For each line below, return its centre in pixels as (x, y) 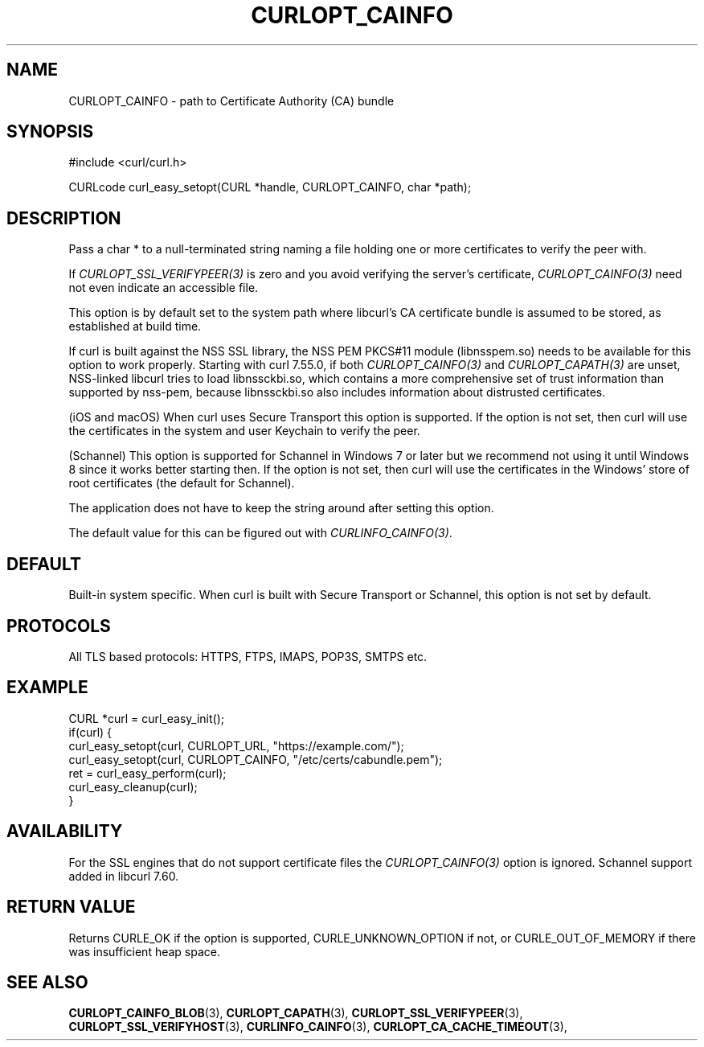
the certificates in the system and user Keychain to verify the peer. (244, 431)
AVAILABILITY (65, 831)
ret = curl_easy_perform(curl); (147, 773)
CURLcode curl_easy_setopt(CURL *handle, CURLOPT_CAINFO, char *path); (270, 187)
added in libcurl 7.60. (124, 876)
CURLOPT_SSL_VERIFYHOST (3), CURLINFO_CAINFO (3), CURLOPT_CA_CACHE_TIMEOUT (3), (318, 1027)
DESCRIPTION (64, 218)
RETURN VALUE (71, 907)
